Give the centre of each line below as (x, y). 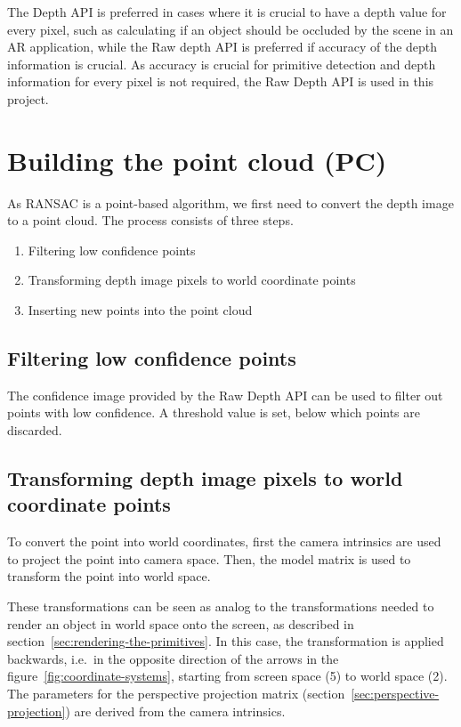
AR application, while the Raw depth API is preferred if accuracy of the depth (222, 47)
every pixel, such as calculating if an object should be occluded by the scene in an (230, 29)
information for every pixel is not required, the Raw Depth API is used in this (221, 81)
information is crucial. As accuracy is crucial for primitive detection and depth (222, 64)
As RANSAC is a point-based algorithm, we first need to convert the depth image (230, 202)
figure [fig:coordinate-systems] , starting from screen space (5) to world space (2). (227, 676)
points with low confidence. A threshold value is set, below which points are (214, 412)
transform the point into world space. (109, 576)
